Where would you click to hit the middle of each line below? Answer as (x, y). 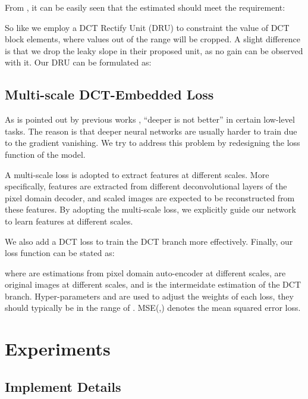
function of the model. (45, 154)
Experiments (58, 349)
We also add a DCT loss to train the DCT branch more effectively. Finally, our (149, 241)
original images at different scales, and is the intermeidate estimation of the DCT (153, 284)
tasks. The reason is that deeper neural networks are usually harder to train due (151, 131)
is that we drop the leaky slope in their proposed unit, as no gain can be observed (154, 50)
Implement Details (63, 386)
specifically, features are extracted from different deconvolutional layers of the (146, 186)
